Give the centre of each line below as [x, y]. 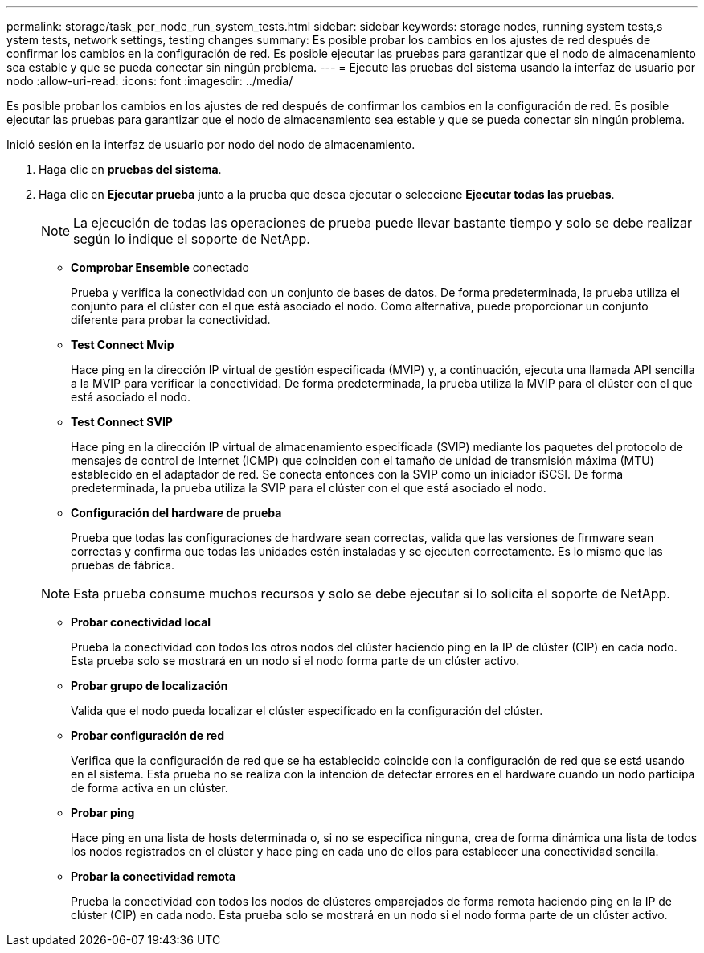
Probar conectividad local [141, 622]
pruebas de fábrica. [123, 565]
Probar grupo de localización [149, 686]
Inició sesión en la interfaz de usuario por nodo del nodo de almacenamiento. [211, 144]
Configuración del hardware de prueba [176, 513]
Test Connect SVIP [122, 422]
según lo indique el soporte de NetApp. [192, 239]
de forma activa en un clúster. [149, 788]
